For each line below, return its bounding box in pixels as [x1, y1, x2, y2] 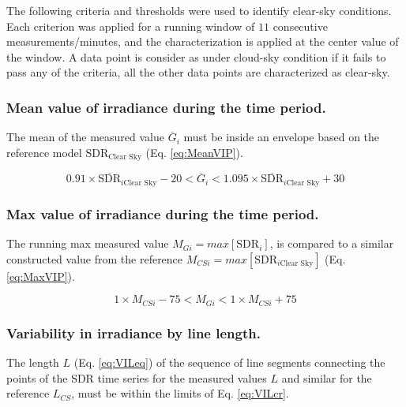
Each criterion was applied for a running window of [6, 17, 255, 34]
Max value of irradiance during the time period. [6, 203, 319, 223]
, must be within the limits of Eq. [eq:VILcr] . [71, 385, 289, 401]
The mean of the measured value [6, 129, 164, 145]
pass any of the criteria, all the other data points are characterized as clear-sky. [6, 64, 390, 80]
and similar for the [281, 369, 372, 386]
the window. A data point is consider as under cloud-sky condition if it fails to [6, 48, 386, 65]
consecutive [273, 17, 328, 34]
